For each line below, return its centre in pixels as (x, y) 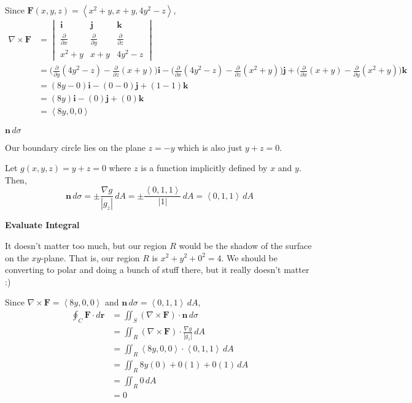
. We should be (250, 257)
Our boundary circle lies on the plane (75, 147)
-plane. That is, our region (90, 257)
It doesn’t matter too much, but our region (86, 245)
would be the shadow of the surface (245, 245)
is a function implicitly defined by (204, 168)
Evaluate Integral (42, 225)
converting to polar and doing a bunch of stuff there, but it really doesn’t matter (157, 270)
